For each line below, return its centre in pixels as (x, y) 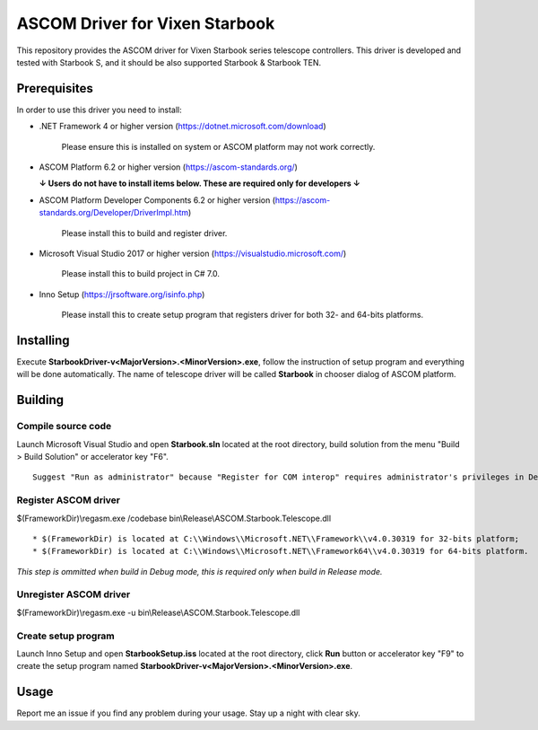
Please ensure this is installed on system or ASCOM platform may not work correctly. (218, 146)
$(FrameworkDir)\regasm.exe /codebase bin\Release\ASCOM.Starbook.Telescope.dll (174, 518)
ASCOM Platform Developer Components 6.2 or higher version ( (157, 200)
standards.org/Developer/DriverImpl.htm (114, 213)
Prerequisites (55, 88)
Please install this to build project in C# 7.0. (140, 274)
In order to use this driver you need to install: (100, 110)
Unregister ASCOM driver (74, 594)
